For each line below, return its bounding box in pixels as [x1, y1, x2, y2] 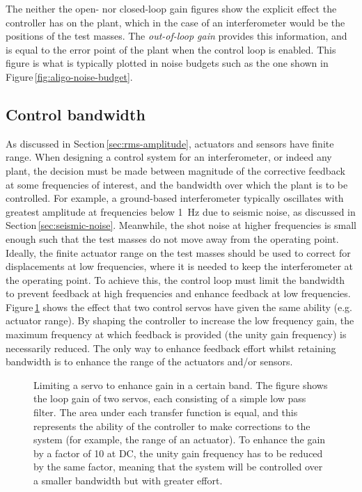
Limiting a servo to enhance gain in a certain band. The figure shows [33, 377, 328, 392]
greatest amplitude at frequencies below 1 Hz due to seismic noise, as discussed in [6, 204, 356, 219]
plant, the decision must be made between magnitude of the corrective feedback [6, 163, 345, 177]
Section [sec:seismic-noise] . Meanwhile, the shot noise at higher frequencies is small [6, 218, 356, 232]
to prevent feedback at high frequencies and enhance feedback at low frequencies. [6, 286, 351, 301]
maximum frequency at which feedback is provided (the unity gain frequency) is [6, 327, 347, 342]
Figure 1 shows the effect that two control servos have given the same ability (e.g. [6, 299, 353, 314]
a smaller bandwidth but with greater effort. [33, 473, 223, 488]
